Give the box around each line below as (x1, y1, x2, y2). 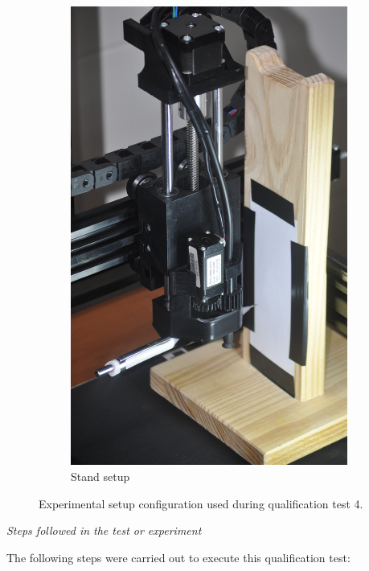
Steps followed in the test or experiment (6, 522, 202, 539)
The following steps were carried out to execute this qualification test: (6, 548, 351, 565)
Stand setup (71, 467, 130, 484)
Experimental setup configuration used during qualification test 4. (39, 495, 363, 511)
